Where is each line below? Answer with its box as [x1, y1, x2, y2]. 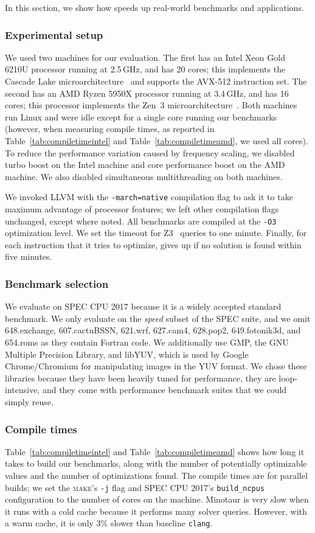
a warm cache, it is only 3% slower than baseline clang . [5, 517, 213, 529]
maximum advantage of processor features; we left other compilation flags [5, 203, 279, 215]
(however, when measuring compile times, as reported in [5, 122, 215, 135]
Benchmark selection [5, 276, 109, 291]
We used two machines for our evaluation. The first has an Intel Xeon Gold [5, 51, 285, 63]
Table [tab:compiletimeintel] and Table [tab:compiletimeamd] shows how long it [5, 445, 305, 458]
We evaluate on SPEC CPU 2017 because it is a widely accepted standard [5, 300, 282, 313]
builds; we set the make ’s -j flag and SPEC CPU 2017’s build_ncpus [5, 481, 265, 493]
